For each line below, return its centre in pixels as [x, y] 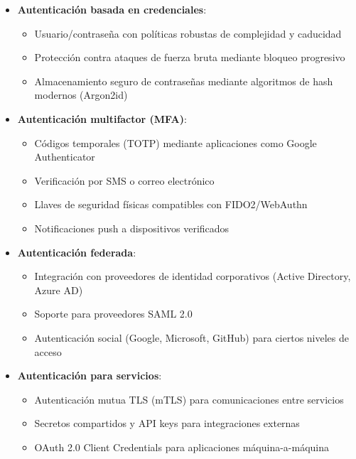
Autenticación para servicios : [90, 376]
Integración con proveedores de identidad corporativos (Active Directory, [193, 276]
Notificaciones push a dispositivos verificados [132, 228]
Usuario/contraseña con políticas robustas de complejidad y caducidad [188, 33]
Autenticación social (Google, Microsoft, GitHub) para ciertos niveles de [192, 337]
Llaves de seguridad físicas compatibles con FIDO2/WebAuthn [171, 204]
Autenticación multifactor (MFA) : [102, 118]
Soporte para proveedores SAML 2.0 [113, 314]
